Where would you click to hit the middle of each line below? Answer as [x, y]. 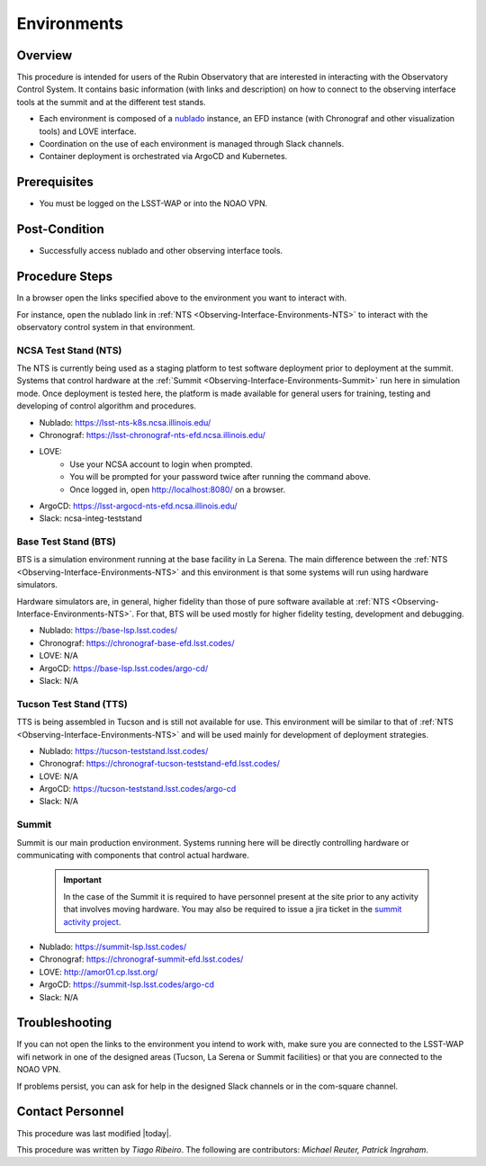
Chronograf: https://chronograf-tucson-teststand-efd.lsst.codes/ [160, 764]
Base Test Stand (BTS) [66, 542]
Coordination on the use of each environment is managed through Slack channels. [192, 144]
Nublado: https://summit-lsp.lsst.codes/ [113, 946]
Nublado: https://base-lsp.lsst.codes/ [108, 631]
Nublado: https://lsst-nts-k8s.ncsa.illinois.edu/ [125, 422]
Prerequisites [55, 182]
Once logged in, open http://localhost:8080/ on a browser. [178, 489]
